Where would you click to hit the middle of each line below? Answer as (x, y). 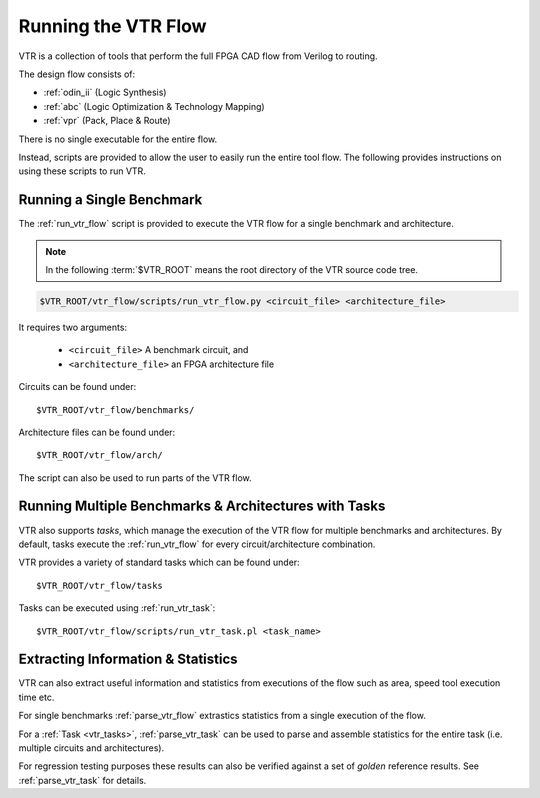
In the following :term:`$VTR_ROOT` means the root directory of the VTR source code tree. (232, 269)
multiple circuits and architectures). (91, 748)
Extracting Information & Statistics (128, 659)
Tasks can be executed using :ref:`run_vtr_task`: (117, 608)
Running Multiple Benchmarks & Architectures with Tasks (202, 506)
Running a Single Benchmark (110, 200)
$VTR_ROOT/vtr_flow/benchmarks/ (115, 409)
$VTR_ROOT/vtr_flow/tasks (100, 585)
